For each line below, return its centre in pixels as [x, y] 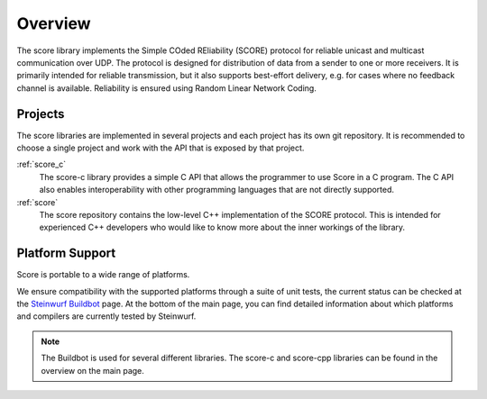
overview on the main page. [92, 370]
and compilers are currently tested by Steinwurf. [106, 316]
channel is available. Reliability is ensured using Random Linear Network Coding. [167, 88]
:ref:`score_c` [41, 164]
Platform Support [66, 254]
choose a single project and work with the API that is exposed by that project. [161, 148]
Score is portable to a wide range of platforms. [103, 275]
